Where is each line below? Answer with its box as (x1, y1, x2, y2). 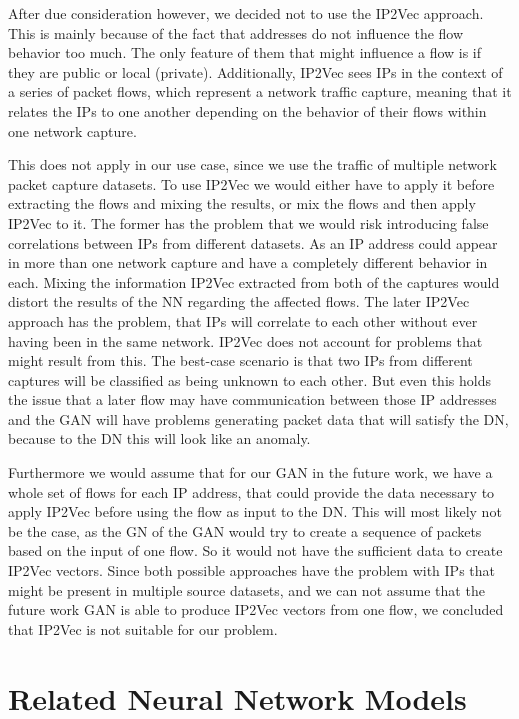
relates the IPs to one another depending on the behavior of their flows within (8, 100, 487, 121)
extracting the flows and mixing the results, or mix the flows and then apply (8, 193, 476, 214)
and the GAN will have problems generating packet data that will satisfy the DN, (8, 408, 509, 429)
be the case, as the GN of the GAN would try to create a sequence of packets (8, 520, 482, 541)
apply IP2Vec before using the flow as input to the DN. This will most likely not (8, 501, 502, 522)
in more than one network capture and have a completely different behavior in (8, 252, 488, 273)
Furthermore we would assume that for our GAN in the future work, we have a (8, 462, 493, 483)
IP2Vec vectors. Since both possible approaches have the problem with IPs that (8, 560, 495, 581)
